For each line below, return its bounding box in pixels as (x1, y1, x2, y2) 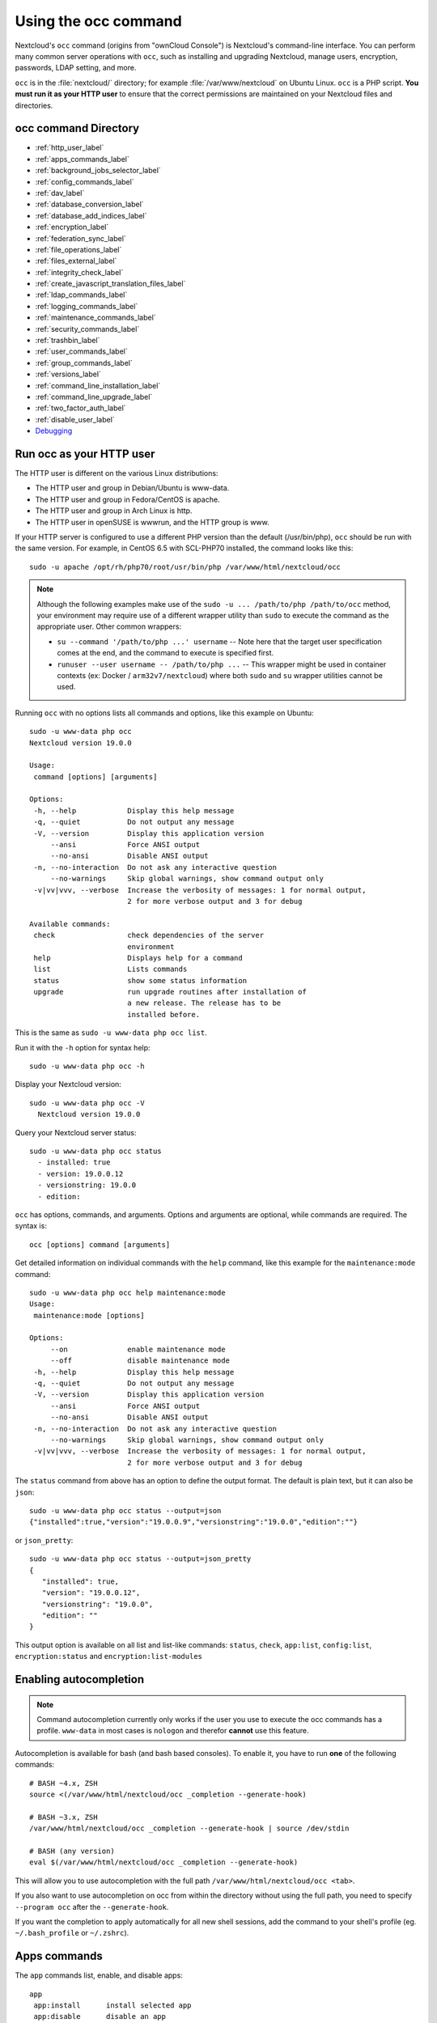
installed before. (126, 1010, 201, 1019)
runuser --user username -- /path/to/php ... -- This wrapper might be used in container (57, 659, 387, 669)
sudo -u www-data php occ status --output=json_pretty (29, 1554, 252, 1563)
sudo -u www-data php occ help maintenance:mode (29, 1287, 226, 1297)
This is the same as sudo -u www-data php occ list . (15, 1028, 208, 1037)
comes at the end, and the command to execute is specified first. (57, 648, 274, 658)
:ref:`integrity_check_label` (35, 267, 124, 277)
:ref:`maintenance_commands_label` (35, 312, 157, 323)
